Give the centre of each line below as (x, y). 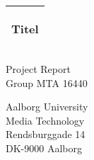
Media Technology (45, 120)
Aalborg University (47, 107)
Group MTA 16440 (47, 82)
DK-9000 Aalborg (44, 148)
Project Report (38, 69)
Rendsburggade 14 (46, 134)
